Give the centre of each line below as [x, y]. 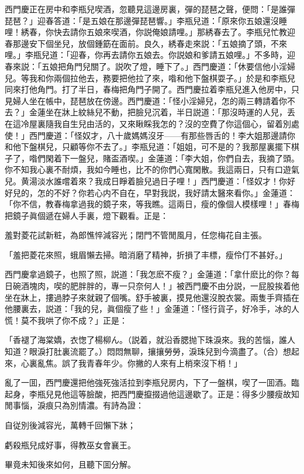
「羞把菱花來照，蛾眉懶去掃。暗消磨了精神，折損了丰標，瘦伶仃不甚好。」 [146, 254]
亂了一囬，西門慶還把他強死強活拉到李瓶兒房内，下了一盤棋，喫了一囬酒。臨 [152, 382]
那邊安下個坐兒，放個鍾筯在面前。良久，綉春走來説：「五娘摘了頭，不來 [150, 43]
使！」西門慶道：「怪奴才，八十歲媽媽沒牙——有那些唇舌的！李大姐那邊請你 [150, 135]
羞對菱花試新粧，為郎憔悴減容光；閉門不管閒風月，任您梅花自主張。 [136, 235]
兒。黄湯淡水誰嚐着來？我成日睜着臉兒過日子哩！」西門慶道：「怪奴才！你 [146, 181]
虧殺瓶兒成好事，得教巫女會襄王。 [70, 444]
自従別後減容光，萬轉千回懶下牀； [70, 425]
